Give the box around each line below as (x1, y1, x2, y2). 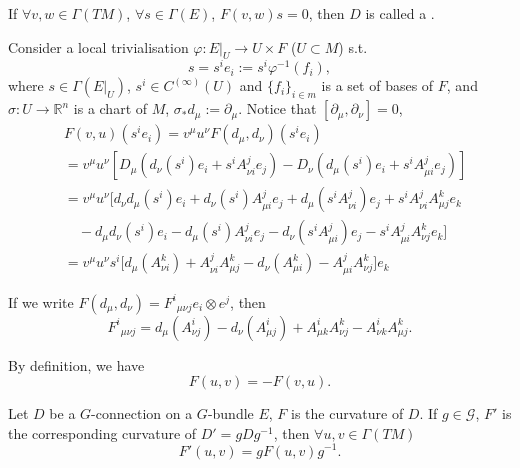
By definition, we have (8, 354, 145, 375)
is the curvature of (291, 403, 404, 424)
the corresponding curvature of (8, 422, 197, 443)
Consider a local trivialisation (8, 36, 189, 57)
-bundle (207, 403, 254, 424)
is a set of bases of (321, 75, 434, 96)
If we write (8, 291, 74, 312)
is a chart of (73, 98, 148, 119)
